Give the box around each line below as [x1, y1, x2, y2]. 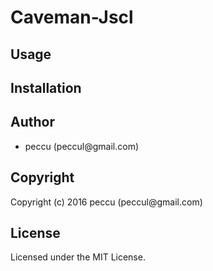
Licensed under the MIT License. [10, 251, 146, 263]
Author [10, 114, 55, 131]
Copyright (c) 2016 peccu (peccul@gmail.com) [10, 196, 203, 208]
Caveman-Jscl [10, 6, 134, 29]
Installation [10, 79, 82, 96]
